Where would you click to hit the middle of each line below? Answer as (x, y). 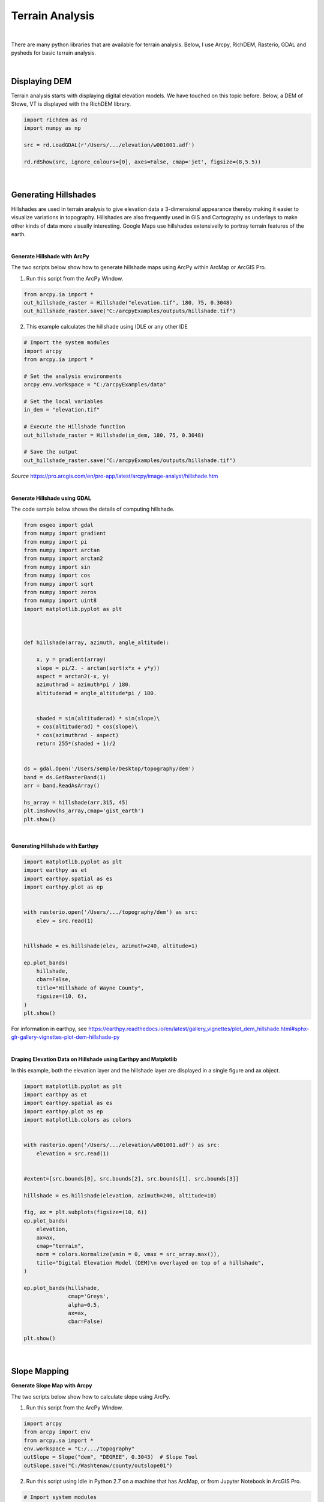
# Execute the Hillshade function (74, 427)
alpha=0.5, (84, 1305)
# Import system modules (60, 1497)
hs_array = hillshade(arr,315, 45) (76, 802)
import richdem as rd (55, 120)
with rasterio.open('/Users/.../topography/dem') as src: (111, 912)
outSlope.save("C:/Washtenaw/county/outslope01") (98, 1465)
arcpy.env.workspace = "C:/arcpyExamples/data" (95, 385)
